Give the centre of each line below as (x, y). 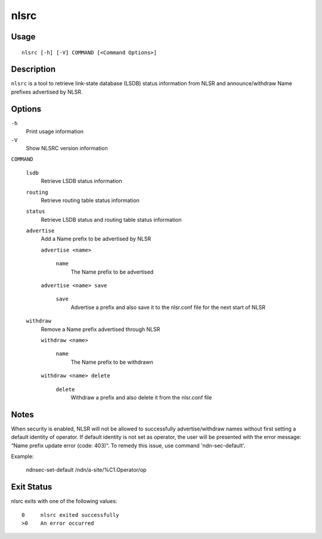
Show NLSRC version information (67, 148)
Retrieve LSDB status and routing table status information (111, 219)
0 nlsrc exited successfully (70, 515)
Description (33, 69)
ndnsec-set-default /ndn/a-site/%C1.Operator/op (86, 470)
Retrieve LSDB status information (81, 181)
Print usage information (55, 132)
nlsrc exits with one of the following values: (64, 501)
